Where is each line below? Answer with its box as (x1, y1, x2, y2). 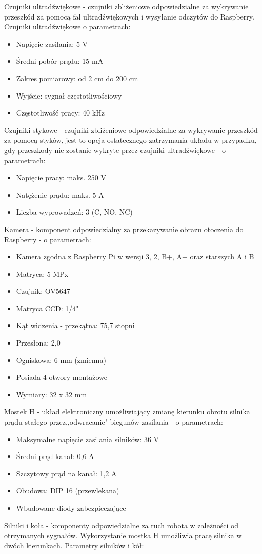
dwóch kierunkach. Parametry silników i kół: (4, 540, 144, 550)
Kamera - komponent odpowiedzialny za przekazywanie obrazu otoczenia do (4, 223, 244, 234)
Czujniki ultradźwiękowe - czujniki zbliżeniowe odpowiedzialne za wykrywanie (4, 1, 249, 11)
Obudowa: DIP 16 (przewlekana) (16, 485, 119, 496)
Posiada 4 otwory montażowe (16, 372, 108, 383)
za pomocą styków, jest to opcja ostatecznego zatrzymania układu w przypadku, (4, 135, 257, 145)
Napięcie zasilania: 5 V (16, 38, 88, 49)
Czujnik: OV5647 (16, 285, 70, 296)
